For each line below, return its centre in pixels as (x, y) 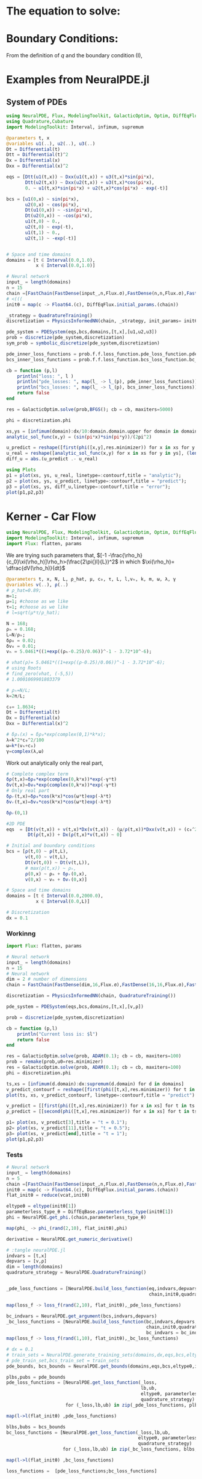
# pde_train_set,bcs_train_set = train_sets (63, 1360)
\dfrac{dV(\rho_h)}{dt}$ (36, 568)
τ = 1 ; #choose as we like (37, 607)
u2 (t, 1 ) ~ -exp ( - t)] (51, 238)
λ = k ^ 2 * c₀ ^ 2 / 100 (25, 740)
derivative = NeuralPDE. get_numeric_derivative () (70, 1239)
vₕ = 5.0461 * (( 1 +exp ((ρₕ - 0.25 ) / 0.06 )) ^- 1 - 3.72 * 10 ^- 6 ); (79, 652)
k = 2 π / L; (16, 696)
